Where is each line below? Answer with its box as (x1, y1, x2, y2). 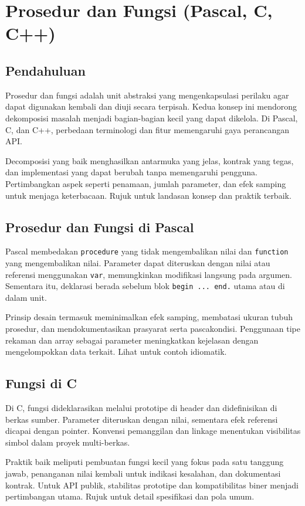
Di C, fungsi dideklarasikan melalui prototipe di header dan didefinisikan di (5, 402, 277, 414)
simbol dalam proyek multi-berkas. (5, 436, 130, 448)
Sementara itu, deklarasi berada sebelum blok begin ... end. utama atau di (5, 280, 285, 292)
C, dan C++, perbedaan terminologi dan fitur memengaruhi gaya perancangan (5, 123, 290, 135)
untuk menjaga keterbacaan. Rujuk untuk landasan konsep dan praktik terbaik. (5, 189, 292, 201)
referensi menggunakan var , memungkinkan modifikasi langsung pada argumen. (5, 268, 292, 280)
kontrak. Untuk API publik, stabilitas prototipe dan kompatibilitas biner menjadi (5, 478, 299, 491)
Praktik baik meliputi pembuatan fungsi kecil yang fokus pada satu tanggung (5, 456, 284, 468)
